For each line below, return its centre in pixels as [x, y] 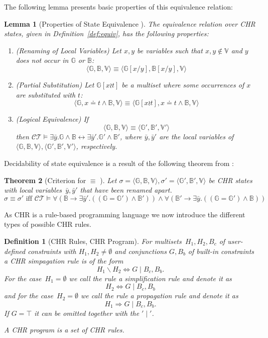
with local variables [33, 190]
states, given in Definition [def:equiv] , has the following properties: [106, 33]
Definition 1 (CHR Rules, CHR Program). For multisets [93, 241]
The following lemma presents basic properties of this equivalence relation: [118, 7]
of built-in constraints [221, 251]
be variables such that [170, 50]
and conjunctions [141, 251]
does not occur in [42, 60]
